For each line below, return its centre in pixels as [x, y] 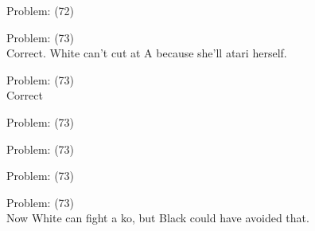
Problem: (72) [41, 10]
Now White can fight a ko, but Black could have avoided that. [158, 218]
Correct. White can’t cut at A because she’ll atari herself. [147, 53]
